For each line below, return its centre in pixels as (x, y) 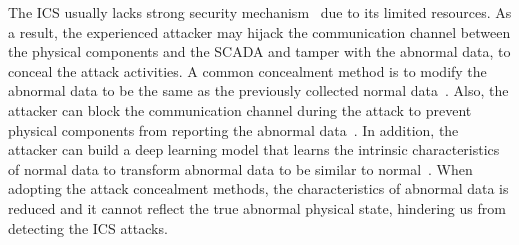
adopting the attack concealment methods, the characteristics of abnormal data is (258, 188)
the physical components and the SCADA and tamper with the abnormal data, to (259, 51)
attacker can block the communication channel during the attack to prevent (240, 109)
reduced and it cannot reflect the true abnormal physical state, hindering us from (257, 207)
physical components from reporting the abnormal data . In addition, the (233, 129)
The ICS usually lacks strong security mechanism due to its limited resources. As (260, 12)
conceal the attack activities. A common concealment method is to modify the (247, 70)
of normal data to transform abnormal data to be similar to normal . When (240, 168)
